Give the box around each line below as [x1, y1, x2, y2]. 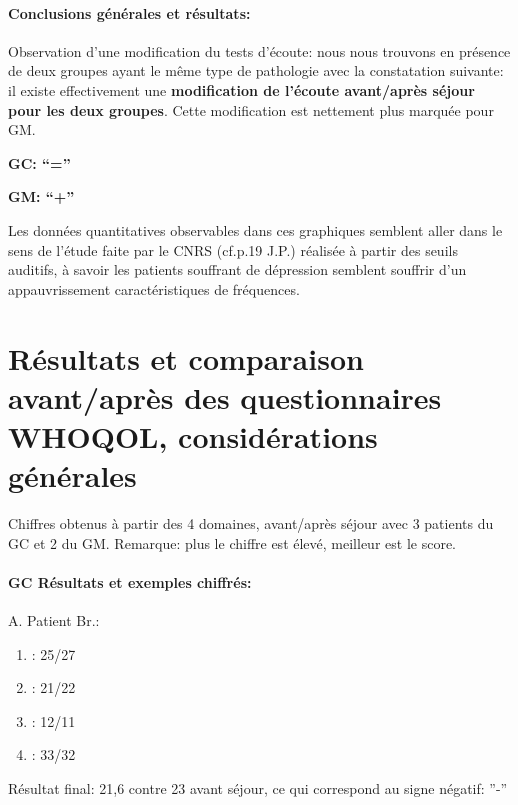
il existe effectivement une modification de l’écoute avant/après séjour [8, 79, 475, 100]
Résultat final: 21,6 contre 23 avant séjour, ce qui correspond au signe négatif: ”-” [8, 777, 508, 798]
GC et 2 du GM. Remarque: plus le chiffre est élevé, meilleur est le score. [8, 532, 456, 553]
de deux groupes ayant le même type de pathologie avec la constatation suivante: [8, 60, 504, 81]
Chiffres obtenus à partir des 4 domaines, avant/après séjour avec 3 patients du [8, 513, 494, 534]
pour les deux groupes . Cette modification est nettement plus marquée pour [8, 99, 494, 120]
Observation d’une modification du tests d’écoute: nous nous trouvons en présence [8, 40, 511, 61]
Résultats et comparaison [8, 337, 364, 378]
